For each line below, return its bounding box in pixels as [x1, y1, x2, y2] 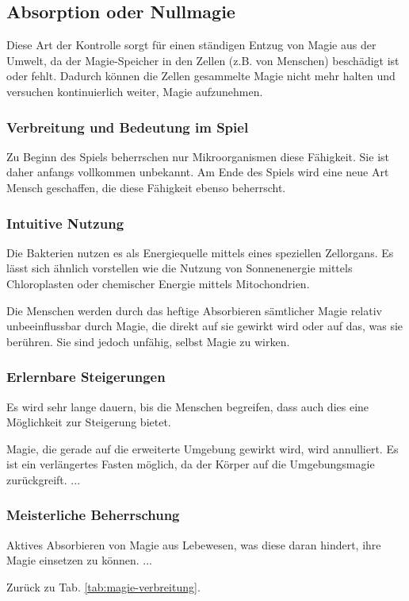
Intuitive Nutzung [6, 213, 124, 233]
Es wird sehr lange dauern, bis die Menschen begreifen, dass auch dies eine [6, 398, 369, 414]
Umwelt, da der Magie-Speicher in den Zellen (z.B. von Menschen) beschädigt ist [6, 52, 399, 68]
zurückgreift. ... [6, 471, 81, 487]
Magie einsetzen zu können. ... [6, 552, 153, 568]
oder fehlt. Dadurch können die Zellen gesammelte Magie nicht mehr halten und [6, 67, 396, 84]
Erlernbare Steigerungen [6, 367, 166, 387]
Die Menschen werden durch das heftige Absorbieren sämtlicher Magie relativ [6, 302, 382, 318]
